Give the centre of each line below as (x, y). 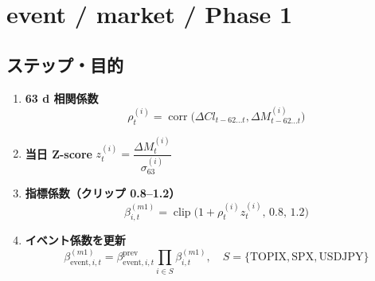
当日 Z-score (59, 153)
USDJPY (341, 258)
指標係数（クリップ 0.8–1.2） (103, 193)
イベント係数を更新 (75, 240)
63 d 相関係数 (62, 98)
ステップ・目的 (65, 64)
